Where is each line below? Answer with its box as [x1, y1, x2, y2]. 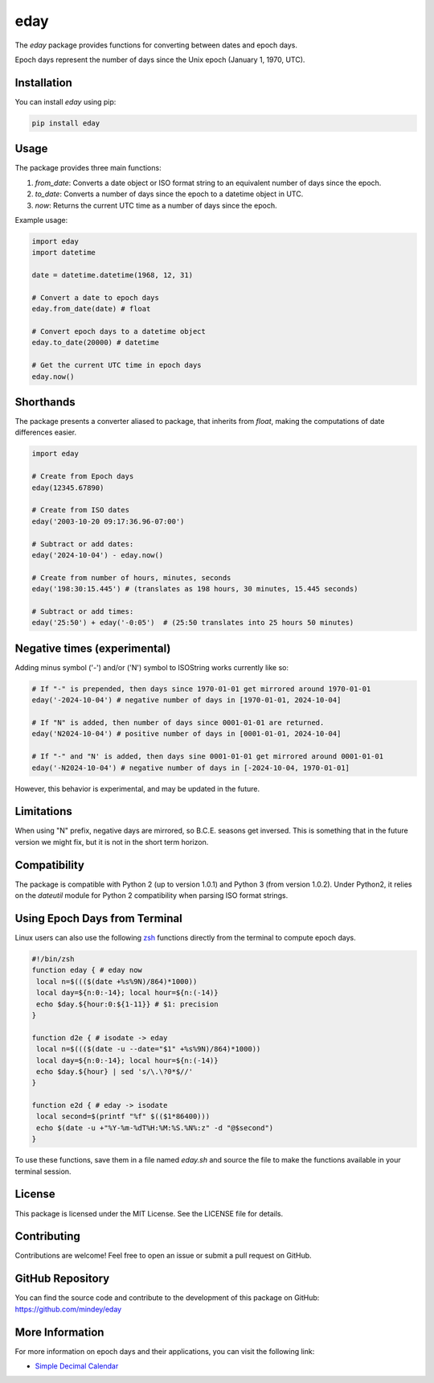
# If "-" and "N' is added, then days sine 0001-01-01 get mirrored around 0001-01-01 [31, 752, 384, 761]
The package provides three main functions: [14, 163, 162, 173]
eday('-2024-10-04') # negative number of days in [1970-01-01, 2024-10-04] [31, 696, 342, 705]
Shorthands [14, 395, 76, 409]
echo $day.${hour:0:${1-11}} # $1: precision [36, 999, 219, 1009]
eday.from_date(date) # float [31, 304, 151, 314]
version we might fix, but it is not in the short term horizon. [14, 837, 209, 846]
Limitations [14, 805, 72, 818]
